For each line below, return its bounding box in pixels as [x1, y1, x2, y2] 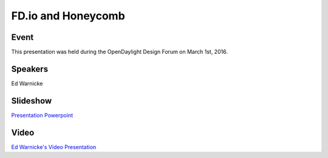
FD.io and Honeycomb [11, 9, 126, 22]
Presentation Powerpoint [11, 111, 73, 119]
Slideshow [11, 96, 52, 106]
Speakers [11, 64, 49, 74]
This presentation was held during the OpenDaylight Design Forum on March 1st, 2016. [11, 48, 228, 56]
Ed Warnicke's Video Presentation [11, 143, 97, 151]
